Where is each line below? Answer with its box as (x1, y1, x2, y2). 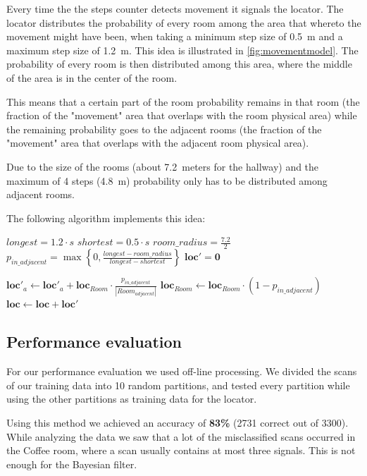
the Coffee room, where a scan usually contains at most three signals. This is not (6, 443, 356, 458)
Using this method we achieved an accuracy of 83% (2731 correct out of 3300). (6, 415, 349, 430)
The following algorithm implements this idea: (6, 210, 206, 225)
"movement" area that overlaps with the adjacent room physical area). (6, 135, 309, 150)
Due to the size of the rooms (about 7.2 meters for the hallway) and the (6, 159, 319, 173)
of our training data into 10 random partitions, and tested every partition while (6, 377, 350, 392)
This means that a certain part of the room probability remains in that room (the (6, 94, 360, 109)
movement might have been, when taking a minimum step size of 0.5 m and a (6, 29, 343, 44)
